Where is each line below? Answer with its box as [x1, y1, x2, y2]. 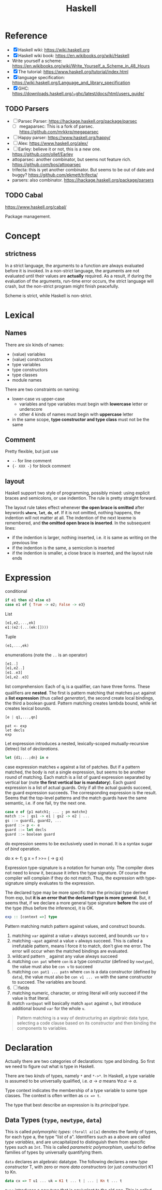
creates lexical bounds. [5, 705, 52, 711]
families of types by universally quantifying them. [5, 1149, 103, 1156]
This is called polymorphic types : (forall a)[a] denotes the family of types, [5, 1129, 158, 1135]
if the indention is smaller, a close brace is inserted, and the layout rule [12, 550, 153, 556]
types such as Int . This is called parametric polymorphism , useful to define [5, 1144, 156, 1150]
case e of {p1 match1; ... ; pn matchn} [5, 809, 88, 814]
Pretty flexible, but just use [5, 449, 59, 454]
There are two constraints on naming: [5, 386, 80, 392]
